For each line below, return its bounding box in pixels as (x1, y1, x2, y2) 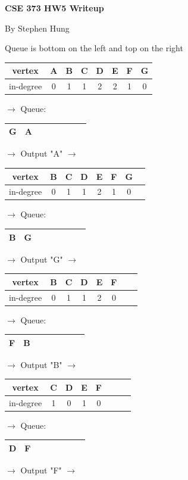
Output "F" (20, 464, 62, 476)
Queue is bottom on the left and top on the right (5, 42, 183, 54)
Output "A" (20, 147, 63, 160)
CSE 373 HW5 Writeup (5, 2, 104, 14)
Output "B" (20, 358, 62, 370)
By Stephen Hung (5, 21, 70, 34)
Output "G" (20, 253, 63, 265)
